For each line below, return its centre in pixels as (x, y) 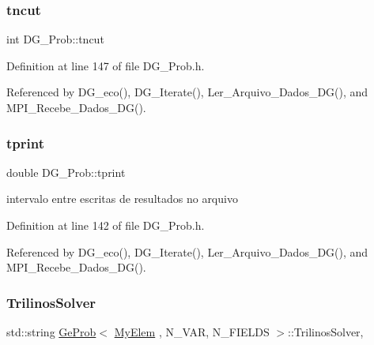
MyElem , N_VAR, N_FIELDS (192, 332)
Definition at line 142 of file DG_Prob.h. (106, 225)
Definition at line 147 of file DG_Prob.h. (106, 65)
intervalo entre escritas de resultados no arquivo (122, 199)
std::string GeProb (51, 332)
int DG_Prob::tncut (55, 39)
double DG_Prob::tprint (66, 172)
